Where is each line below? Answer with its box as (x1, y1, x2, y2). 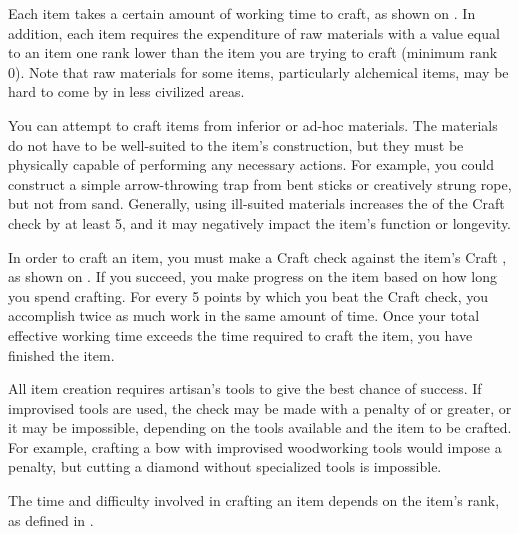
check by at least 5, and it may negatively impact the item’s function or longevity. (8, 212, 512, 233)
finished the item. (8, 344, 115, 365)
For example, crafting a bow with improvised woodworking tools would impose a (8, 436, 502, 457)
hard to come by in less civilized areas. (8, 81, 245, 102)
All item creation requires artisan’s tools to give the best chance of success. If (8, 378, 482, 399)
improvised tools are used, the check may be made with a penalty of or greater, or (8, 397, 512, 418)
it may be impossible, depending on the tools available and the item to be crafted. (8, 417, 512, 438)
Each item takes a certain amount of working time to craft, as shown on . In (8, 3, 476, 23)
